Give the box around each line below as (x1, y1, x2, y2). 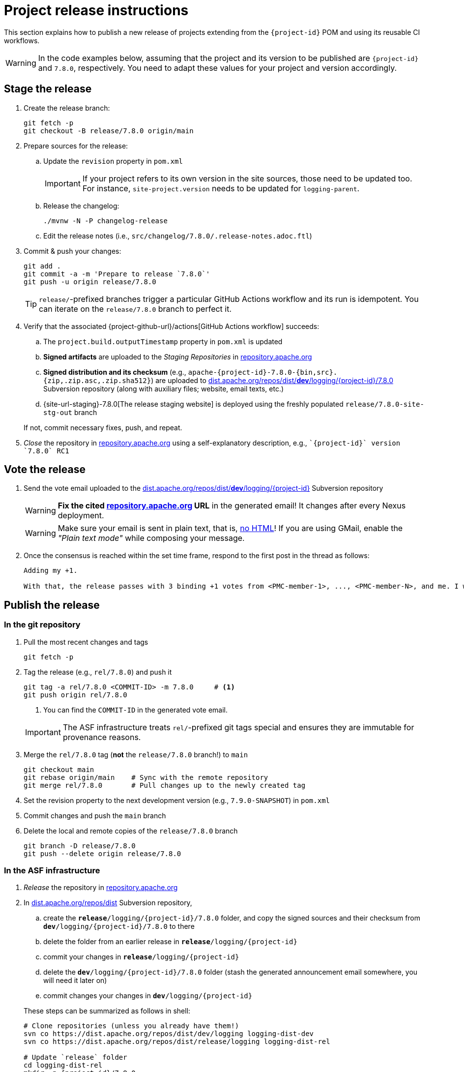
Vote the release (4, 463, 86, 476)
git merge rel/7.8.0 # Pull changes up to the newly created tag (24, 781, 306, 789)
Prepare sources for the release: (24, 141, 128, 150)
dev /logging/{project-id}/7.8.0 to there (43, 922, 195, 931)
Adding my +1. (24, 566, 78, 575)
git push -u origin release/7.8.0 (24, 277, 156, 286)
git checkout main (24, 765, 94, 774)
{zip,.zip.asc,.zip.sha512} (43, 376, 151, 385)
